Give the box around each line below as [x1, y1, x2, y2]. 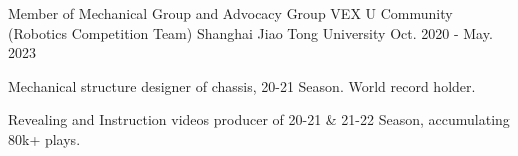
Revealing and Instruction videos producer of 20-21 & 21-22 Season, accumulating [8, 109, 510, 130]
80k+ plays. [8, 128, 81, 149]
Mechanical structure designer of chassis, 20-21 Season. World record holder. [8, 75, 476, 96]
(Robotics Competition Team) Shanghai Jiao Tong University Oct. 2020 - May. [8, 22, 493, 43]
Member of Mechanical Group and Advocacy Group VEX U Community [8, 3, 453, 23]
